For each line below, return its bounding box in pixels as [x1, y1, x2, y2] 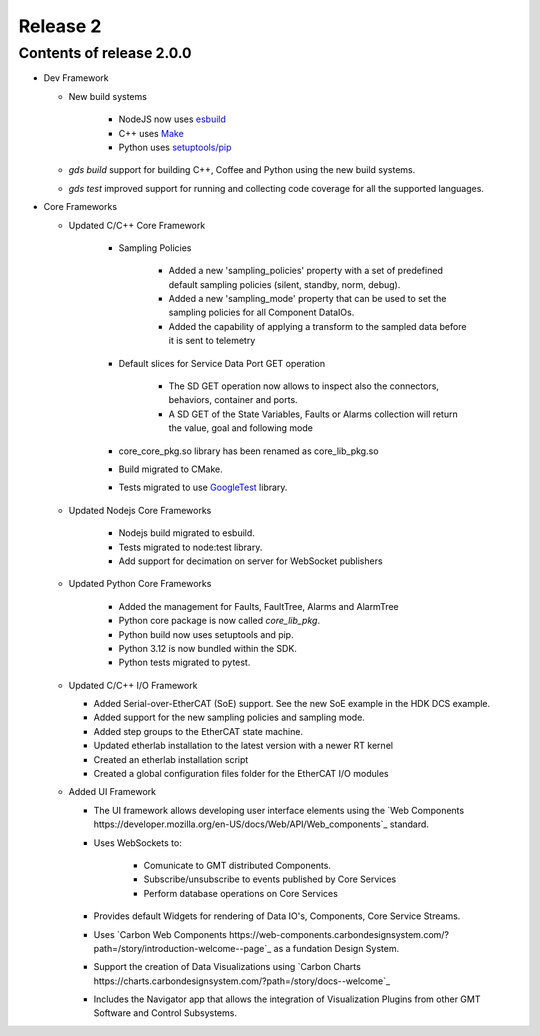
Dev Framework [43, 72, 109, 84]
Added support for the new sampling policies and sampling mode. [93, 711, 365, 724]
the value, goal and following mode [168, 422, 314, 434]
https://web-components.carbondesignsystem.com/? [228, 928, 450, 940]
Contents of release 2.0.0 [18, 44, 192, 62]
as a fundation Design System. [273, 942, 400, 954]
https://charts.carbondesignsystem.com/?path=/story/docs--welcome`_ [93, 975, 390, 987]
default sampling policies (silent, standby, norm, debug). [168, 278, 401, 290]
